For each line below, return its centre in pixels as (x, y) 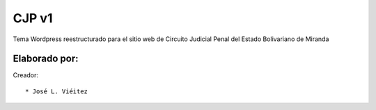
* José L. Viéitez (57, 91)
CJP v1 (33, 18)
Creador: (25, 75)
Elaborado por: (46, 59)
